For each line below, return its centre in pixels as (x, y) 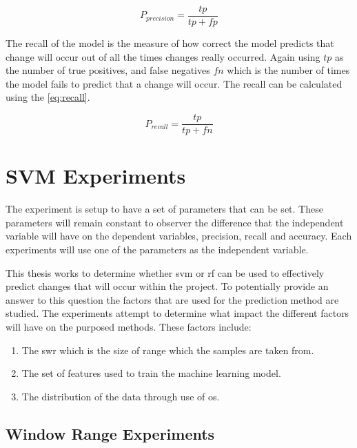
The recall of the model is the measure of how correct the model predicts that (170, 43)
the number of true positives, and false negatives (108, 70)
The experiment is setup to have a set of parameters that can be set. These (164, 209)
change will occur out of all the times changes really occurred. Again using (163, 56)
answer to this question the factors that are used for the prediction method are (172, 299)
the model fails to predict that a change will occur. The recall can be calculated (174, 83)
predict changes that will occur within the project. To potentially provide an (167, 286)
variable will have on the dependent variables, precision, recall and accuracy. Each (179, 236)
